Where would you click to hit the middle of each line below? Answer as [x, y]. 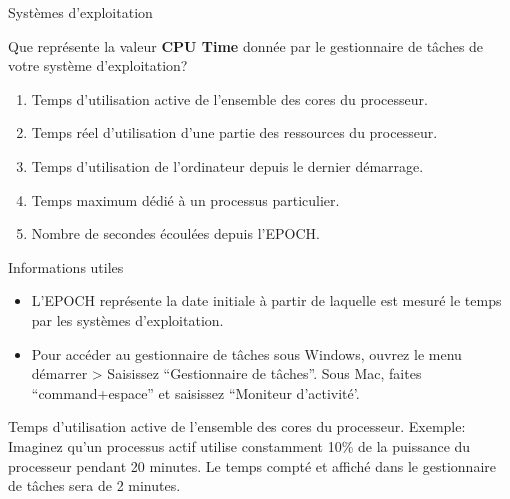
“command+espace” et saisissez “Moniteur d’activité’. [195, 392]
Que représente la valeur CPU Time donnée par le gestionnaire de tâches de [246, 45]
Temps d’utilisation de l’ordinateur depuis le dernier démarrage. [227, 165]
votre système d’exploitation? [98, 65]
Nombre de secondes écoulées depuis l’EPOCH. [175, 233]
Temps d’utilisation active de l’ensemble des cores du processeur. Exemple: [237, 426]
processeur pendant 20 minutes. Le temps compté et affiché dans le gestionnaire [252, 465]
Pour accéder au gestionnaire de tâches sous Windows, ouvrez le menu [246, 353]
